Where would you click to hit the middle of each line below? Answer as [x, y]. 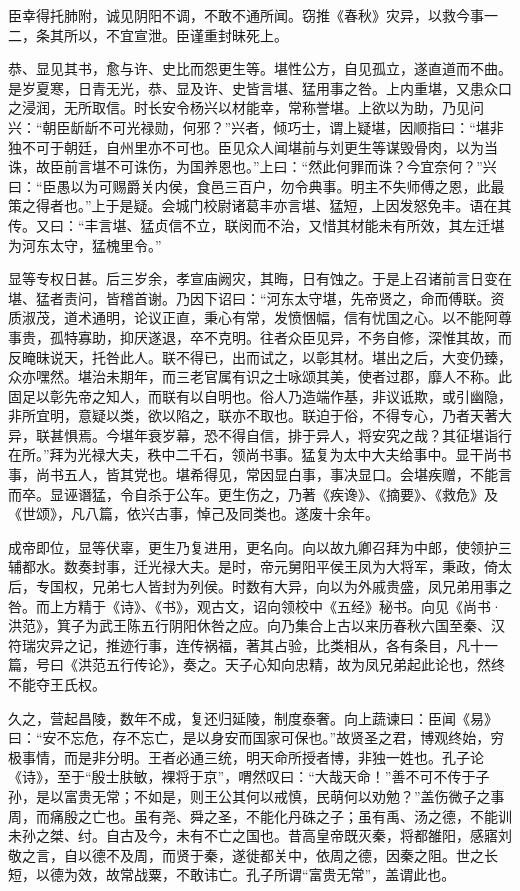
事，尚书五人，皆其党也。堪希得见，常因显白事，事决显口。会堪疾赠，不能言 [260, 474]
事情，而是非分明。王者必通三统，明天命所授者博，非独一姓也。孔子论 [252, 756]
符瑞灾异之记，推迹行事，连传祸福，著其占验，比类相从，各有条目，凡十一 [253, 644]
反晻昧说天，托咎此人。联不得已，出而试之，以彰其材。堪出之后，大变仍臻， [260, 356]
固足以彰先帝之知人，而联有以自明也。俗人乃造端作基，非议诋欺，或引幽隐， [260, 395]
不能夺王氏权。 [57, 684]
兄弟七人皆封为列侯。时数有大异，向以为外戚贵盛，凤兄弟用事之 [301, 586]
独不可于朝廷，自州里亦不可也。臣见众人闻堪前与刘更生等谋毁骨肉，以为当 [253, 146]
